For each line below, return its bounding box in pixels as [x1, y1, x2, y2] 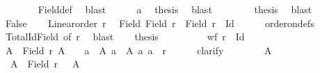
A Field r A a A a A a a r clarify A [5, 42, 272, 57]
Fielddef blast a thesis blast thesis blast [38, 2, 312, 16]
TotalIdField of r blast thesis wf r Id [5, 29, 245, 44]
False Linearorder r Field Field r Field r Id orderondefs [5, 15, 314, 30]
